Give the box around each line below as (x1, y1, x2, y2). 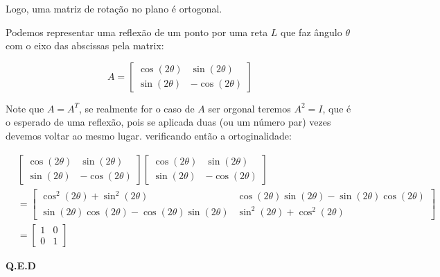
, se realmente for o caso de (79, 101, 195, 115)
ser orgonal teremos (208, 101, 291, 115)
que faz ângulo (281, 24, 342, 39)
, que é (322, 101, 351, 115)
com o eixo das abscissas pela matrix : (6, 38, 164, 53)
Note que (6, 101, 44, 115)
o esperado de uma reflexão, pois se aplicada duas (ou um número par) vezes (6, 115, 331, 129)
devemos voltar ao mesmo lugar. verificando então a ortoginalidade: (6, 128, 292, 142)
